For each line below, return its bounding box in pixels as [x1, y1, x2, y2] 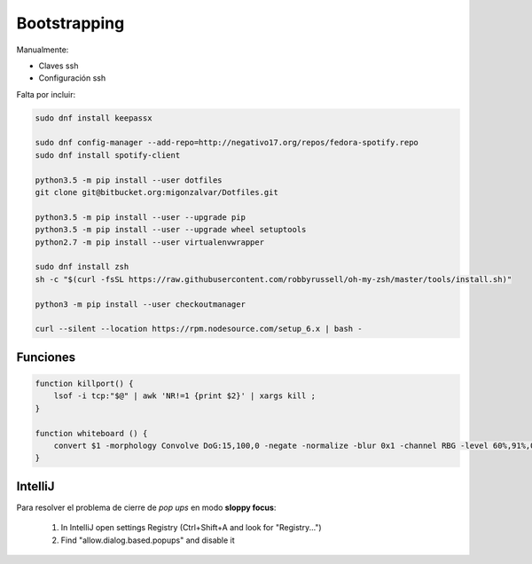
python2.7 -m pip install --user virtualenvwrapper [35, 237, 265, 247]
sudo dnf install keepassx [35, 113, 153, 123]
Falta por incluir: [16, 89, 76, 99]
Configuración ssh [38, 73, 106, 83]
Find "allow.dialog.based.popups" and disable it [60, 535, 235, 545]
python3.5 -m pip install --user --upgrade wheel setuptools [35, 224, 307, 235]
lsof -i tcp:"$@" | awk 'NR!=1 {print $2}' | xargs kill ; [53, 391, 317, 401]
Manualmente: [16, 44, 69, 55]
